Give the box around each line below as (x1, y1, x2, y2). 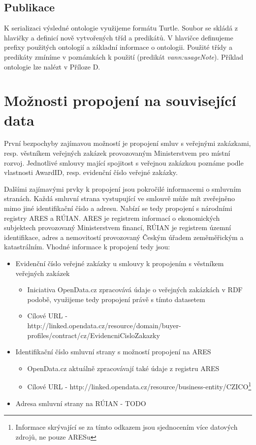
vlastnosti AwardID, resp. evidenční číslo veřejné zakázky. (4, 167, 178, 177)
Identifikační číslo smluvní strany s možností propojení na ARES (15, 346, 211, 357)
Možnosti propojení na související (4, 90, 236, 110)
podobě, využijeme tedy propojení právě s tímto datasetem (27, 294, 205, 304)
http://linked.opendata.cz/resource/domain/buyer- (27, 320, 181, 330)
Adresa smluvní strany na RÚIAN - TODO (15, 398, 146, 408)
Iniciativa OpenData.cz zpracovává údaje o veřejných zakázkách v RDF (27, 284, 243, 295)
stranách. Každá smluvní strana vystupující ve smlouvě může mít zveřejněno (4, 193, 235, 204)
